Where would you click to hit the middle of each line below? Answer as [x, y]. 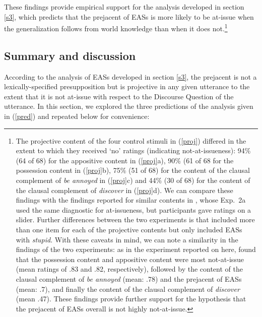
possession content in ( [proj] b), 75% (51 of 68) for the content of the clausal [133, 170]
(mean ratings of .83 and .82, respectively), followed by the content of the [129, 269]
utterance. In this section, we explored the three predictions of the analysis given [129, 106]
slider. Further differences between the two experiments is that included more [135, 219]
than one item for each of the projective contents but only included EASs [129, 229]
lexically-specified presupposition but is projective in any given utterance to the [127, 86]
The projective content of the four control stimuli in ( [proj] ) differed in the [131, 140]
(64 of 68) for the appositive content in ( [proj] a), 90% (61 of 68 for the [125, 160]
